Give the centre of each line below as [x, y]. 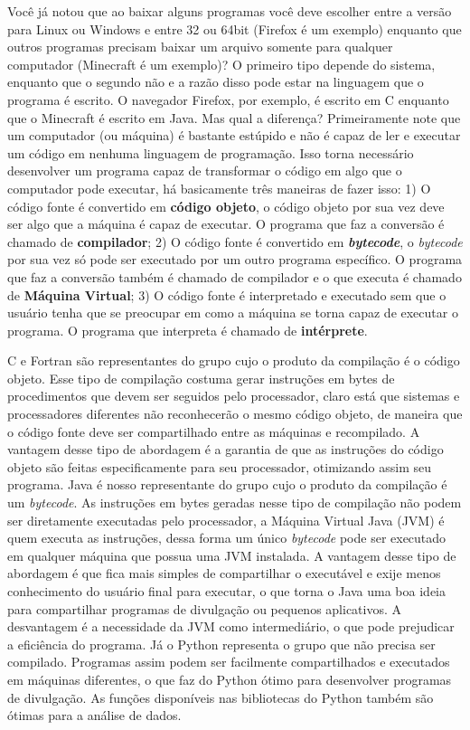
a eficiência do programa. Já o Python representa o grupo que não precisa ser [221, 644]
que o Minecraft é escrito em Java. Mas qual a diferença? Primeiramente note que [234, 117]
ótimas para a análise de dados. [94, 715]
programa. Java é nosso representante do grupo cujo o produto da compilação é [227, 484]
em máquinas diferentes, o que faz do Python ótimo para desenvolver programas [230, 679]
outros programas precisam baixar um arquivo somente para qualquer [200, 47]
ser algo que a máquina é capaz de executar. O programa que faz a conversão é [226, 224]
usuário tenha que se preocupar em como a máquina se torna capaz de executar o [233, 313]
